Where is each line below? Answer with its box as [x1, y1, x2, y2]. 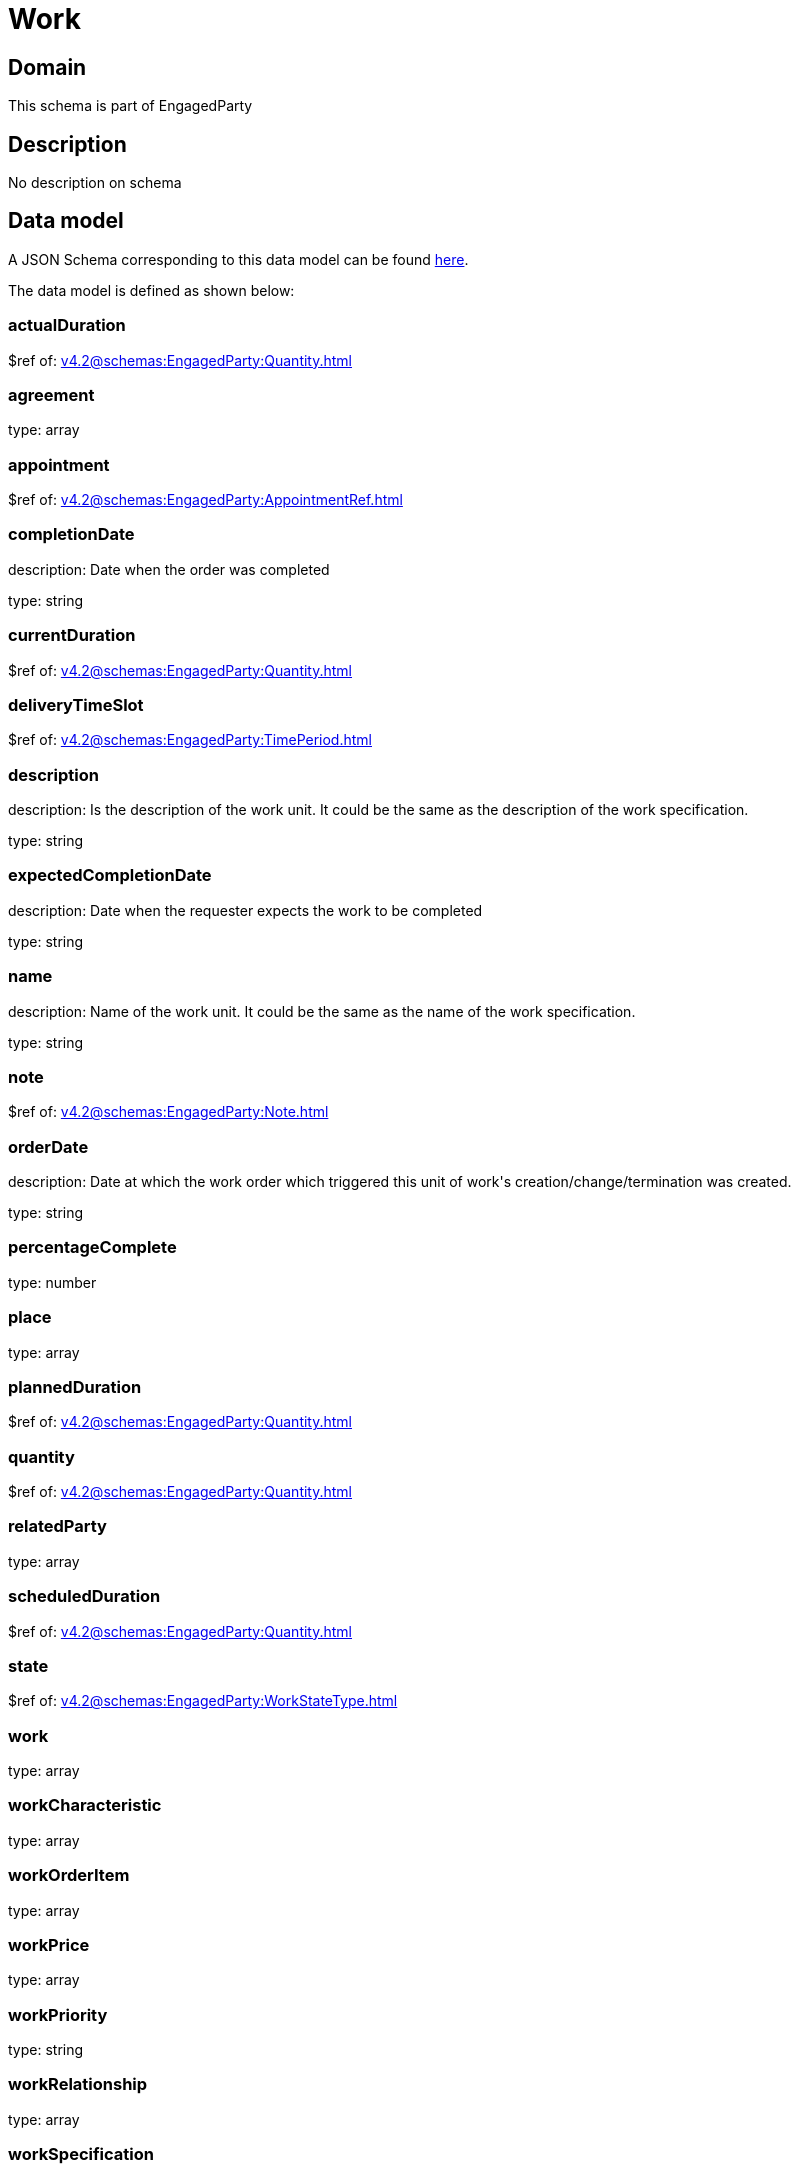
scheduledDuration [8, 1586, 161, 1607]
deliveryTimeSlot [8, 694, 144, 715]
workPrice [8, 1934, 90, 1955]
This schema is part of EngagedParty [8, 97, 253, 115]
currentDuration [8, 625, 136, 646]
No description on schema [8, 174, 182, 192]
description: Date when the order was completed [8, 560, 330, 578]
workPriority [8, 2004, 108, 2025]
